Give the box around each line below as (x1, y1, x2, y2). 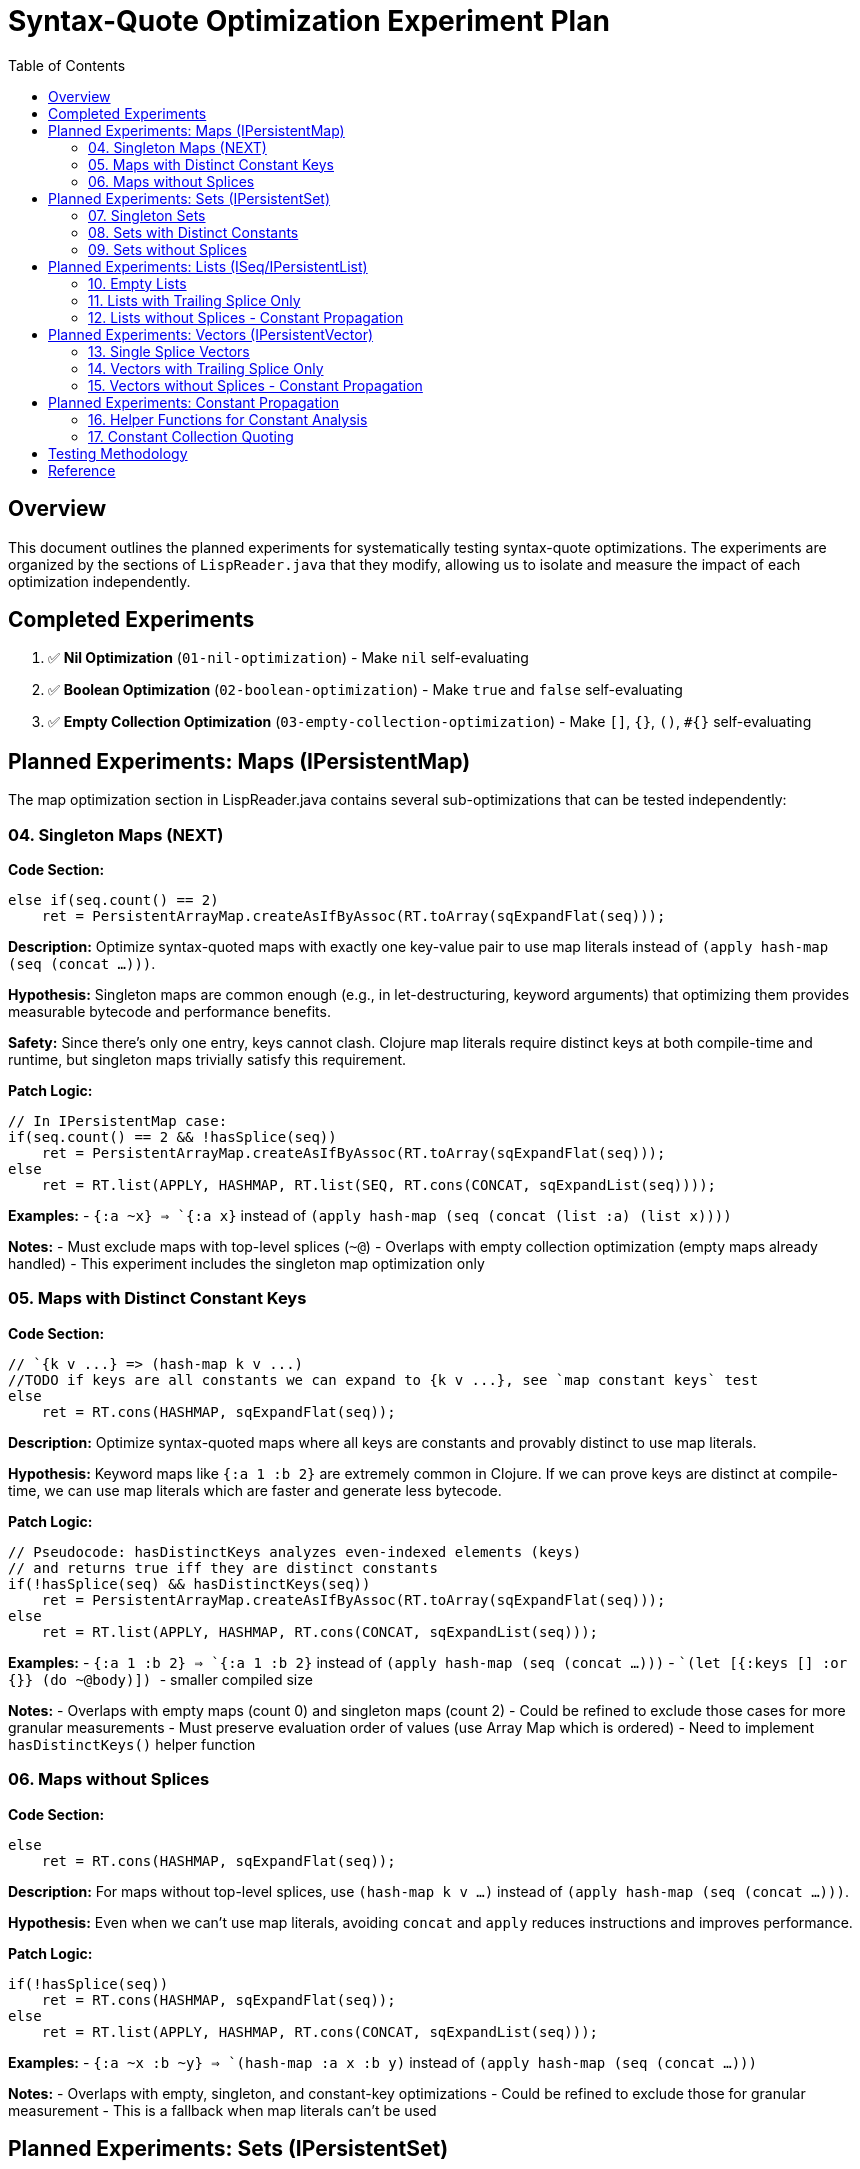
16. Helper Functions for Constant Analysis (88, 410, 368, 428)
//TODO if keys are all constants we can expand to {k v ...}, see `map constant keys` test (8, 1371, 759, 1388)
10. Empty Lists (88, 274, 187, 292)
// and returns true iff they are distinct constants (8, 1559, 438, 1576)
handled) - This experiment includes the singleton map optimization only (8, 1255, 485, 1273)
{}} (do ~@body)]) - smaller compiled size (8, 1670, 313, 1688)
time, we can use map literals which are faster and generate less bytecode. (8, 1481, 502, 1499)
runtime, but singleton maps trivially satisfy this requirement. (8, 1051, 407, 1069)
